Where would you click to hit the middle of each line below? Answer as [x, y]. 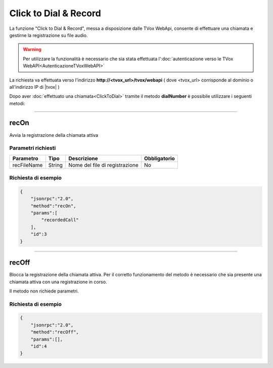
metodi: [17, 103]
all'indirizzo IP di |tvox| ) [35, 87]
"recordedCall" [60, 220]
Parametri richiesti [33, 148]
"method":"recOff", [55, 332]
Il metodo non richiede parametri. [44, 291]
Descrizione [83, 158]
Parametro [25, 158]
